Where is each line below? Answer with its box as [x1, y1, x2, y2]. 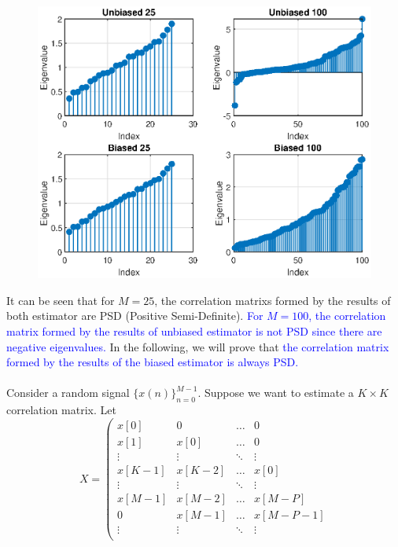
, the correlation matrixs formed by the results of [154, 292, 391, 308]
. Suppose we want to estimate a [197, 384, 354, 401]
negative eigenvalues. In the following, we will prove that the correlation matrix [6, 338, 389, 354]
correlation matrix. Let [6, 402, 116, 418]
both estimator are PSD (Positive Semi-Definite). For [6, 307, 263, 324]
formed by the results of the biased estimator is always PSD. [6, 354, 299, 370]
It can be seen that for [6, 292, 115, 308]
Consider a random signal [6, 384, 130, 401]
